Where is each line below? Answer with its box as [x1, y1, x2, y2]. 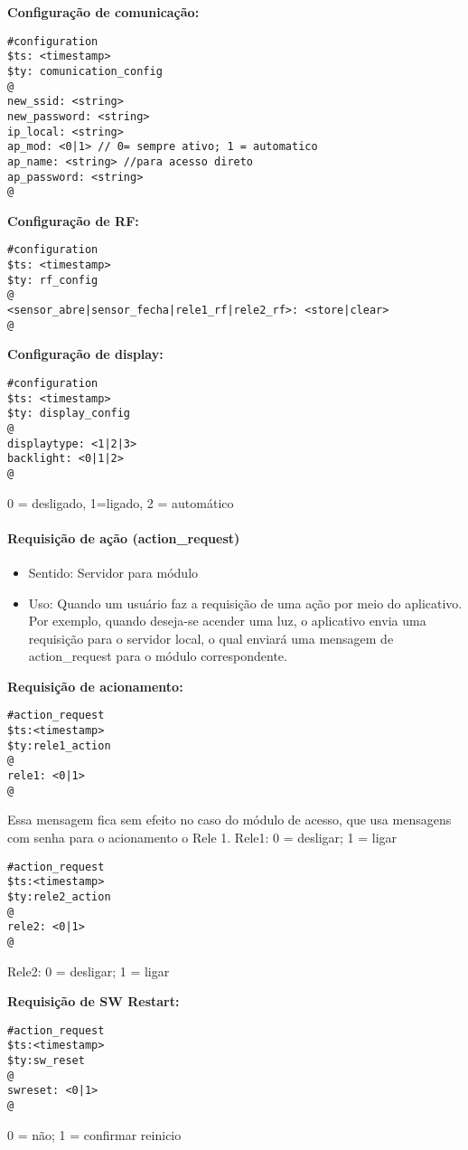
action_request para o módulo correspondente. [28, 646, 287, 665]
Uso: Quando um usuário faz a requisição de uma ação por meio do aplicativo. [28, 593, 463, 612]
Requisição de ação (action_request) [7, 528, 240, 547]
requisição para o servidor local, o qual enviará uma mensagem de [28, 628, 394, 647]
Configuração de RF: [7, 211, 139, 230]
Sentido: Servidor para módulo [28, 562, 199, 581]
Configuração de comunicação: [7, 3, 200, 21]
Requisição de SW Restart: [7, 992, 180, 1011]
